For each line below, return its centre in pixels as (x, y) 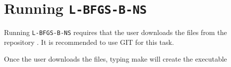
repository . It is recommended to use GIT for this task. (89, 42)
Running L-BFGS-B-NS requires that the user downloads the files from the (115, 32)
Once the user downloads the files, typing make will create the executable (115, 58)
